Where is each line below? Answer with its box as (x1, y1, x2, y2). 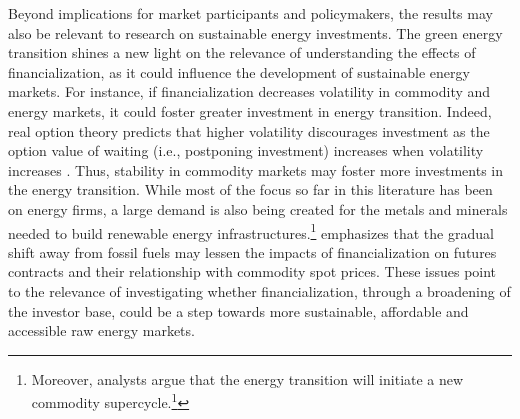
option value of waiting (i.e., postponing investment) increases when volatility (8, 140, 484, 161)
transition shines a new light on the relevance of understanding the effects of (8, 42, 476, 63)
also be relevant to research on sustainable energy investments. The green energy (8, 22, 503, 43)
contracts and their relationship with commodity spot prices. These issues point (8, 261, 497, 282)
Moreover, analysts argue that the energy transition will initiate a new (31, 368, 464, 389)
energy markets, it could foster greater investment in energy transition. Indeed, (8, 100, 492, 121)
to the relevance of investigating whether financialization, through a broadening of (8, 280, 511, 301)
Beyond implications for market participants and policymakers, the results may (8, 3, 493, 23)
